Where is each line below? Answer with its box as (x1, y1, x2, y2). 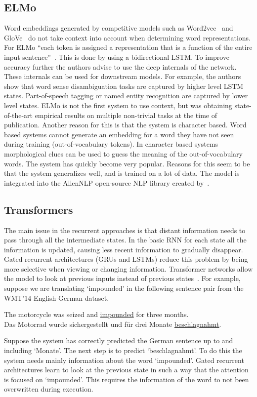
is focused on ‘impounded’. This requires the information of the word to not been (4, 374, 249, 384)
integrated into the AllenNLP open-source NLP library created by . (4, 177, 210, 188)
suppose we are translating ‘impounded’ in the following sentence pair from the (4, 283, 244, 293)
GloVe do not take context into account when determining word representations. (4, 32, 251, 42)
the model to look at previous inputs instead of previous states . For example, (4, 273, 241, 283)
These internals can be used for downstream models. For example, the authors (4, 71, 241, 81)
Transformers (4, 201, 73, 217)
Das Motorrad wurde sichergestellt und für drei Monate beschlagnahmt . (4, 318, 221, 329)
